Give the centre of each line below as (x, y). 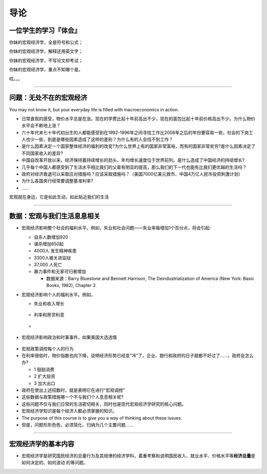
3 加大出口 (44, 383)
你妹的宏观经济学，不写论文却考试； (46, 60)
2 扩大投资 (44, 377)
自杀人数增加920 (51, 237)
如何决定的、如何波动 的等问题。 (55, 463)
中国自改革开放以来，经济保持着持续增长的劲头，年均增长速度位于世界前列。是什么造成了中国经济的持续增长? (133, 160)
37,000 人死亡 (48, 265)
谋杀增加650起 (49, 244)
